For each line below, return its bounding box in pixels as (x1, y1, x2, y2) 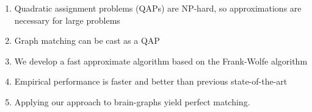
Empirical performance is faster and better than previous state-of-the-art (14, 75, 288, 88)
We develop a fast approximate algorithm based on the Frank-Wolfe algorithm (14, 54, 308, 67)
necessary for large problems (14, 13, 120, 26)
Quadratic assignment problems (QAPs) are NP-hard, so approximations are (14, 2, 302, 14)
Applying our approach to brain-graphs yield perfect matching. (14, 95, 250, 108)
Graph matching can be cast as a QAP (14, 34, 160, 47)
